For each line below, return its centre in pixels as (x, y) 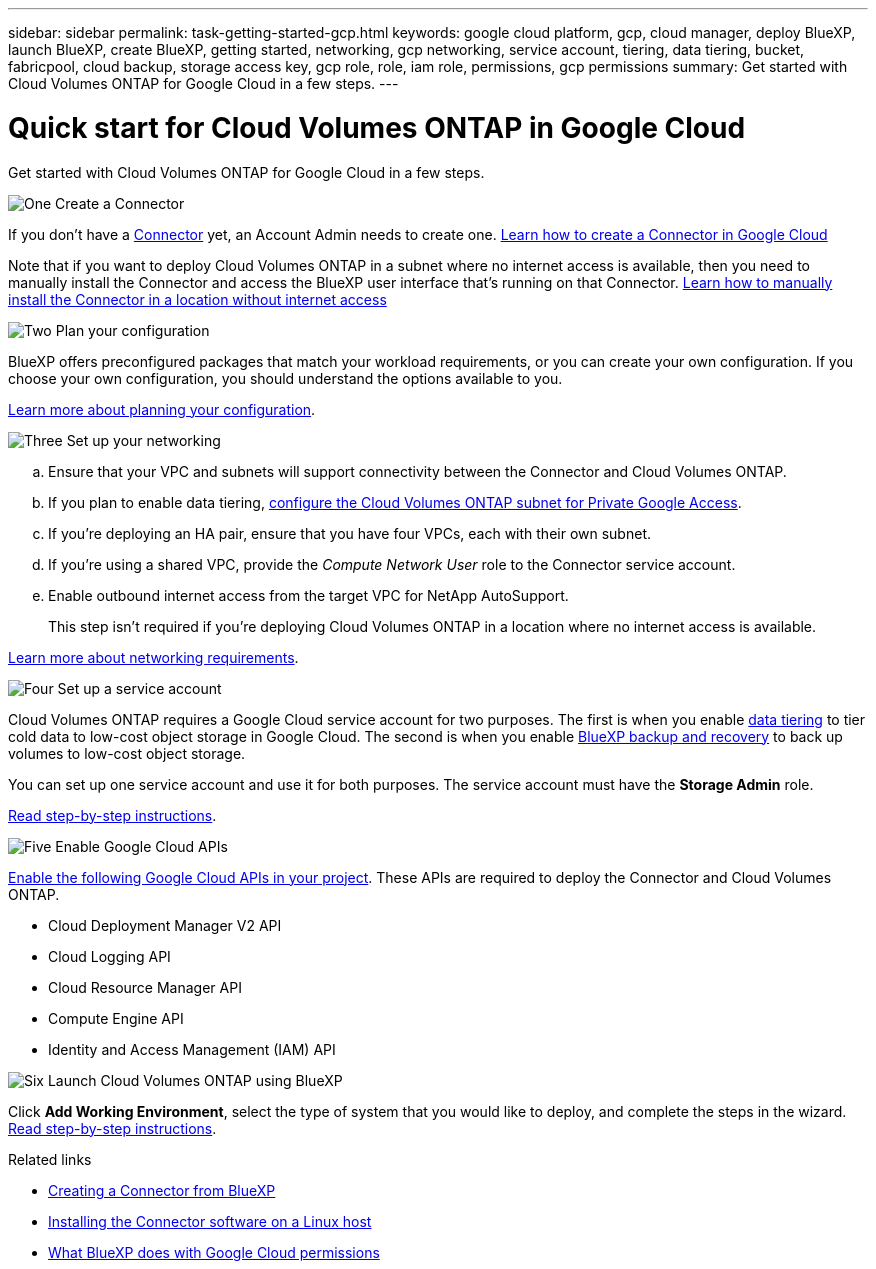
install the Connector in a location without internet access (197, 299)
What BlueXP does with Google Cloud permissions (214, 1252)
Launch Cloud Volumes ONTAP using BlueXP (195, 1080)
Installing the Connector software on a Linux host (210, 1221)
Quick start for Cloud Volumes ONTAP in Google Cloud (377, 127)
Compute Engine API (116, 1018)
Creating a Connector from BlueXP (162, 1190)
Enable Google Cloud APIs (141, 846)
